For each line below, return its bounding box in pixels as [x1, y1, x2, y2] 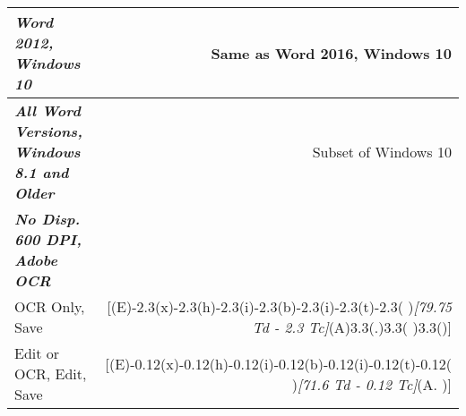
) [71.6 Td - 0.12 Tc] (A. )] [291, 373, 452, 395]
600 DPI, [14, 229, 82, 250]
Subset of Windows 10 [312, 141, 452, 162]
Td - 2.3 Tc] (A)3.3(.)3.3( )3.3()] [252, 317, 452, 337]
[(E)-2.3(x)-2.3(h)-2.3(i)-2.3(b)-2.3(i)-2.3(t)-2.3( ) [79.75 [107, 296, 452, 317]
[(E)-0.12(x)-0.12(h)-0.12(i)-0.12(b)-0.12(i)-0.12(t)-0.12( [105, 352, 452, 374]
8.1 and [14, 162, 69, 183]
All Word [14, 100, 81, 121]
